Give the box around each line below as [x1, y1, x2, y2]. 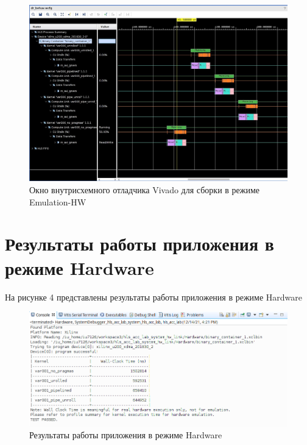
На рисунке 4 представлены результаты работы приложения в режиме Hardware [5, 290, 303, 303]
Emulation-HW [29, 195, 86, 208]
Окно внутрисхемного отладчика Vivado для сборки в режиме [29, 183, 260, 196]
